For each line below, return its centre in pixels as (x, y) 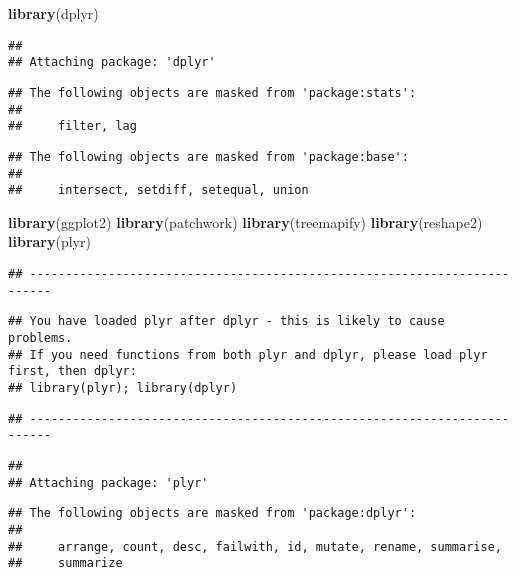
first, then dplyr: (72, 371)
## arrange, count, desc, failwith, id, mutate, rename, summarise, (255, 546)
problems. (40, 338)
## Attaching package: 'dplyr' (112, 62)
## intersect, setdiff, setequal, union (158, 190)
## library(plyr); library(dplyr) (123, 387)
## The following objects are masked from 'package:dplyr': (212, 513)
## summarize (65, 563)
